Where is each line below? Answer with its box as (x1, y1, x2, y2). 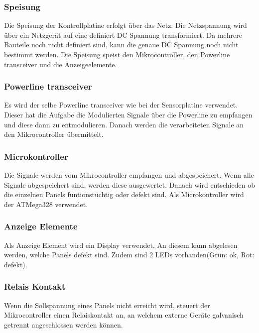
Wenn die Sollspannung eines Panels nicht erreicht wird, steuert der (4, 300, 210, 310)
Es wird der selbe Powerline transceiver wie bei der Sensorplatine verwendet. (4, 100, 238, 110)
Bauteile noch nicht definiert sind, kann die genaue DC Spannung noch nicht (4, 39, 239, 50)
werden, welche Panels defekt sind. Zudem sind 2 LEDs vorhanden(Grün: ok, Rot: (4, 249, 255, 260)
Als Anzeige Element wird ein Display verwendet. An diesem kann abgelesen (4, 239, 238, 250)
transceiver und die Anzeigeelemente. (4, 59, 117, 69)
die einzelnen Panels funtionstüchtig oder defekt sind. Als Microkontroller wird (4, 189, 244, 200)
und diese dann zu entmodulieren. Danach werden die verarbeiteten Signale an (4, 119, 244, 129)
